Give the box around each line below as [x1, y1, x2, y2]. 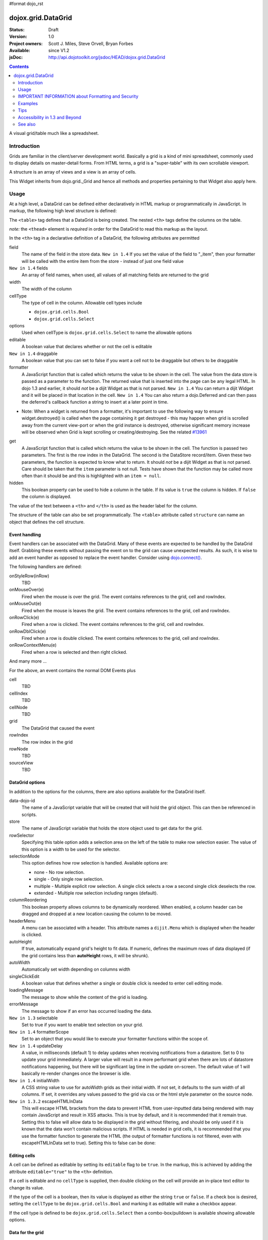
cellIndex [9, 690, 28, 696]
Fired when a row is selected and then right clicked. [21, 649, 128, 655]
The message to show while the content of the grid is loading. [21, 994, 148, 1000]
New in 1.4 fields [9, 265, 48, 271]
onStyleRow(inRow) [9, 573, 50, 579]
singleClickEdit [9, 973, 40, 979]
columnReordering [9, 897, 47, 903]
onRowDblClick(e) [9, 628, 46, 634]
